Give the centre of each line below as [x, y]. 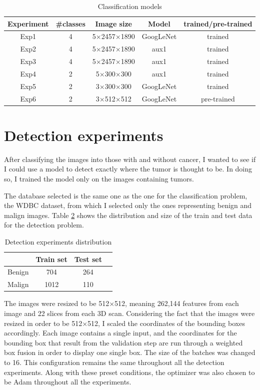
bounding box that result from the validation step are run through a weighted [123, 342]
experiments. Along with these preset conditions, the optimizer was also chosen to [129, 372]
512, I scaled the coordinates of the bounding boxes [166, 323]
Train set [51, 259]
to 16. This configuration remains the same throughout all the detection [114, 362]
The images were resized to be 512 [57, 303]
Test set [88, 259]
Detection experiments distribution [58, 242]
